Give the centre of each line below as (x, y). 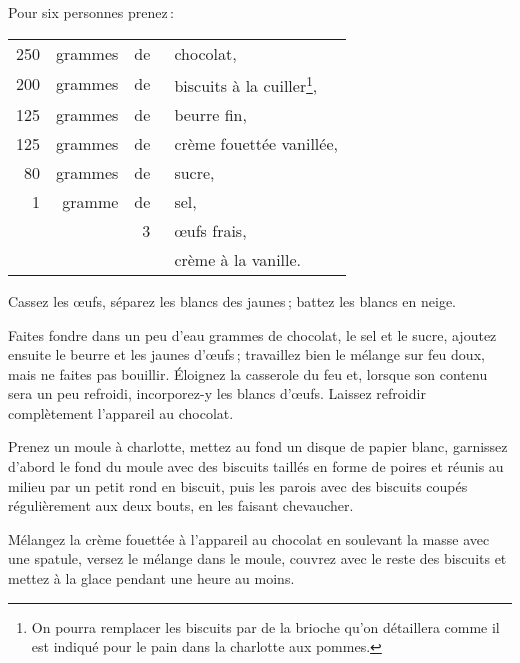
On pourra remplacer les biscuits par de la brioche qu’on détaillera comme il (265, 626)
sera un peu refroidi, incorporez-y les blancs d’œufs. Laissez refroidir (217, 393)
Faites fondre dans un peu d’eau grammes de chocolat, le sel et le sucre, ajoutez (252, 334)
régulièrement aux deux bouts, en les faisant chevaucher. (181, 505)
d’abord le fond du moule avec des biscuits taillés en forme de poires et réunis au (256, 466)
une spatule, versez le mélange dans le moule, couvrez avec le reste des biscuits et (257, 558)
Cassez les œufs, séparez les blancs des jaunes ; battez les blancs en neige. (232, 300)
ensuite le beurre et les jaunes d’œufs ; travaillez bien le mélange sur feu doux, (246, 354)
